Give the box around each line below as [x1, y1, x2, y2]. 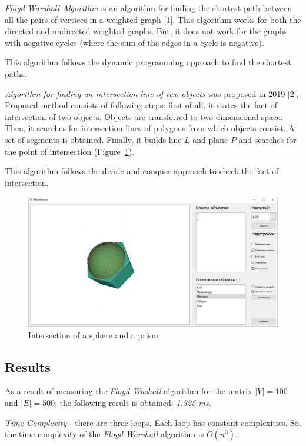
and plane [192, 133, 228, 145]
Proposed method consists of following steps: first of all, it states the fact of [5, 99, 277, 111]
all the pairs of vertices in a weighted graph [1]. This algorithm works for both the [5, 13, 301, 25]
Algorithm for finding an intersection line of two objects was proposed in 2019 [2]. [5, 87, 299, 99]
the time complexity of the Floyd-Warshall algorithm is [5, 428, 204, 440]
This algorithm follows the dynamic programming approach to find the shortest [5, 56, 291, 68]
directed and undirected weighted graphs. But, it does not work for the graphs [5, 25, 288, 37]
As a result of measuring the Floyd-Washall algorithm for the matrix [5, 385, 252, 397]
